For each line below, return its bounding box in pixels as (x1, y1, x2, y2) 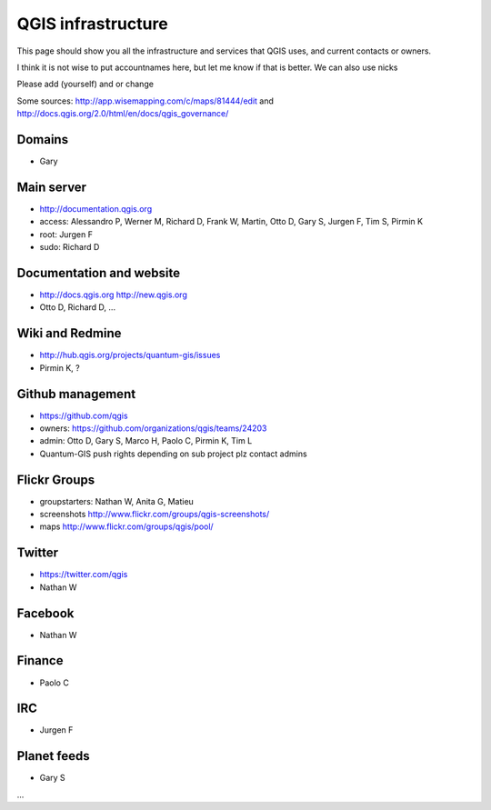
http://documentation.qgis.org (39, 203, 153, 214)
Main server (16, 179, 86, 195)
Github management (16, 386, 136, 402)
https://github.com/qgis (39, 410, 128, 421)
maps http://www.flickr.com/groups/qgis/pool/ (39, 521, 214, 532)
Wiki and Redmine (16, 325, 122, 341)
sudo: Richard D (39, 242, 100, 253)
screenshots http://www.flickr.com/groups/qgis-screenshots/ (39, 509, 270, 520)
